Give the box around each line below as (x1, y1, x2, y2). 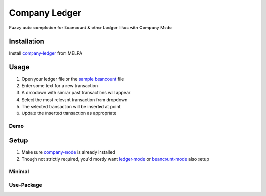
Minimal (9, 168, 29, 175)
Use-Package (9, 181, 43, 188)
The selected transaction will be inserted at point (21, 103, 121, 109)
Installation (9, 37, 44, 46)
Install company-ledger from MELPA (9, 50, 83, 56)
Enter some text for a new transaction (21, 83, 98, 88)
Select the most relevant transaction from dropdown (21, 96, 128, 103)
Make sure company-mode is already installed (21, 149, 115, 155)
